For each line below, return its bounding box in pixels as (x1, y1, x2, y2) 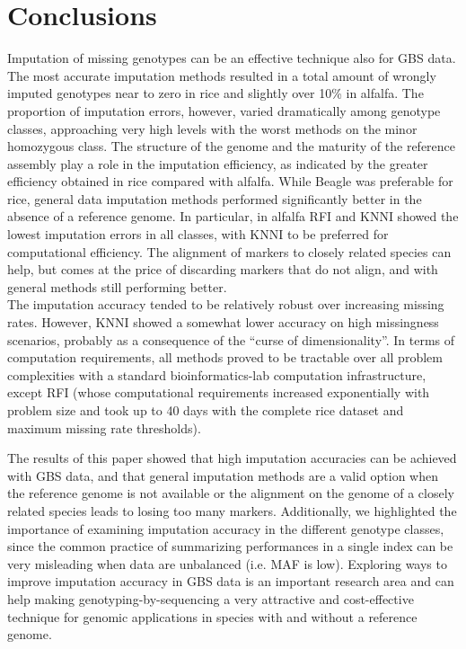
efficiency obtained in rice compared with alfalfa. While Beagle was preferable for (7, 172, 453, 191)
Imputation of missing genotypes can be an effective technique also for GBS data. (7, 49, 456, 67)
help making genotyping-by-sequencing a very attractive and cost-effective (7, 589, 414, 608)
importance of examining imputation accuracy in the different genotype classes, (7, 519, 444, 538)
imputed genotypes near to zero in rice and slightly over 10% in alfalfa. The (7, 84, 424, 102)
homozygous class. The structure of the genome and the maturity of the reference (7, 137, 456, 156)
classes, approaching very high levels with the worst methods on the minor (7, 119, 418, 138)
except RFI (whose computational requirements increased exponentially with (7, 383, 430, 402)
